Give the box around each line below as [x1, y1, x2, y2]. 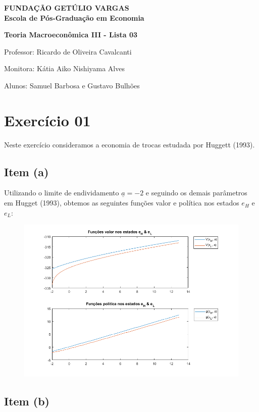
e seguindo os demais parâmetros [145, 187, 247, 198]
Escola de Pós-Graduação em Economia [4, 12, 144, 23]
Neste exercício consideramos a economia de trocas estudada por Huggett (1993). [4, 139, 255, 149]
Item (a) [4, 164, 49, 179]
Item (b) [4, 393, 49, 408]
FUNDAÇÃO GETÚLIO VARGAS [4, 3, 129, 13]
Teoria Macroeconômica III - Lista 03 [4, 29, 138, 40]
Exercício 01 [4, 110, 91, 130]
